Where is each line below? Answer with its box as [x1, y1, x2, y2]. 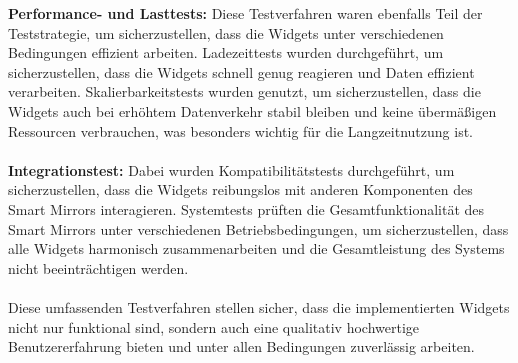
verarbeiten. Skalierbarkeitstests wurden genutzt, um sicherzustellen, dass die [8, 81, 481, 102]
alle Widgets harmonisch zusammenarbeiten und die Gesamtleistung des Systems [8, 238, 505, 259]
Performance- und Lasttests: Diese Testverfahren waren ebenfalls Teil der [8, 3, 483, 23]
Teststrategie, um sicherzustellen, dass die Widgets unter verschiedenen [8, 22, 444, 43]
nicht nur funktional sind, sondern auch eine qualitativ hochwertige [8, 316, 419, 337]
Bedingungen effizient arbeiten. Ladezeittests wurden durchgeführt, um [8, 42, 444, 63]
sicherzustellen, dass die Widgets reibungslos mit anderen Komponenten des [8, 179, 473, 200]
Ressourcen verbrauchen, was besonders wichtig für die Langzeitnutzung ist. [8, 120, 473, 141]
